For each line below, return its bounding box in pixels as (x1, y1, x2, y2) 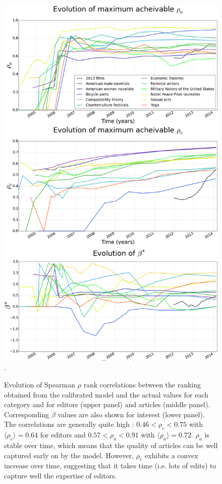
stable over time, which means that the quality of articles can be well (4, 439, 218, 450)
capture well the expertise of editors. (4, 470, 117, 480)
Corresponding (4, 409, 49, 419)
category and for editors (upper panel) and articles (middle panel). (4, 399, 210, 410)
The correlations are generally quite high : (4, 419, 134, 429)
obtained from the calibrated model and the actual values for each (4, 389, 209, 400)
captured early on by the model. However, (4, 450, 134, 460)
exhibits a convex (145, 450, 198, 460)
